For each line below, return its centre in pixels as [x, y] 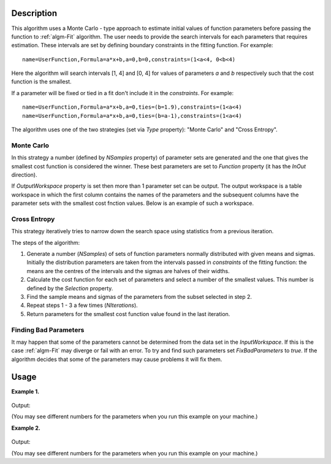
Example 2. [26, 428]
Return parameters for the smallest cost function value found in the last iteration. [128, 314]
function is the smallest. [41, 82]
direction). [24, 174]
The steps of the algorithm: [45, 242]
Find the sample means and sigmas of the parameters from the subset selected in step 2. [139, 297]
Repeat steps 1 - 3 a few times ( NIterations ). [82, 305]
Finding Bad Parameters [48, 330]
